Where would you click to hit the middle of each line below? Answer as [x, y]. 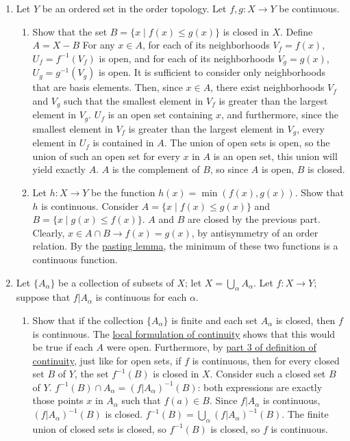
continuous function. [75, 259]
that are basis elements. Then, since [108, 87]
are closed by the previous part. [254, 219]
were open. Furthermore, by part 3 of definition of [211, 347]
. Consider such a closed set [268, 374]
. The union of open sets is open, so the [247, 143]
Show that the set [70, 31]
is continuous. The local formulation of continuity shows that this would [184, 333]
